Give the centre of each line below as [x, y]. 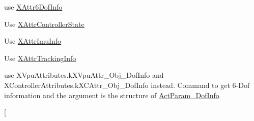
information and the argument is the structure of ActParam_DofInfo [112, 95]
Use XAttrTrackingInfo [40, 58]
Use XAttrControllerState [44, 24]
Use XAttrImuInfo [33, 41]
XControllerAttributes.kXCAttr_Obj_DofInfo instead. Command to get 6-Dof [127, 85]
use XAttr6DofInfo [33, 7]
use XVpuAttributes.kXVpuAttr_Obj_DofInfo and [84, 75]
